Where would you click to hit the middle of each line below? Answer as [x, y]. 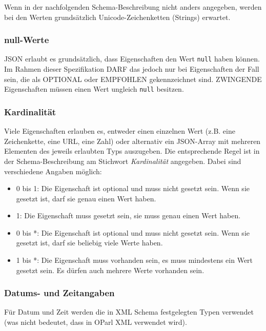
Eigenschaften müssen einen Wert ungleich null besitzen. [94, 89]
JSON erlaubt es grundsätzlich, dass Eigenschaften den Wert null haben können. [132, 59]
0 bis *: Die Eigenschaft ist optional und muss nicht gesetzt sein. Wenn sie [133, 232]
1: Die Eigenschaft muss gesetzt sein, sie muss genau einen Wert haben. [128, 215]
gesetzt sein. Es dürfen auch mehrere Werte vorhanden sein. [110, 270]
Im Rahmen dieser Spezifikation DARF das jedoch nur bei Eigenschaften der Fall [132, 69]
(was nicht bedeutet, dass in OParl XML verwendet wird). [96, 322]
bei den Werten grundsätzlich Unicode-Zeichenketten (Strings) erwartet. [117, 17]
